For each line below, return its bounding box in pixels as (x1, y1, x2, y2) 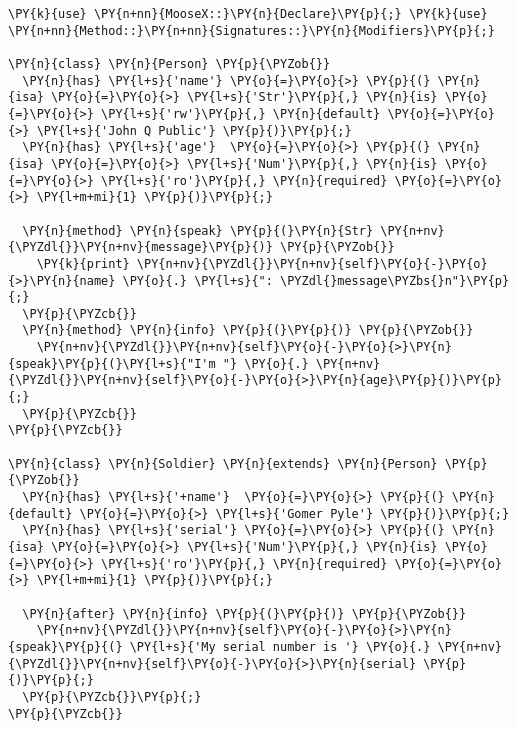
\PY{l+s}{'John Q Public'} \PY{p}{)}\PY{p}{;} (36, 123, 352, 138)
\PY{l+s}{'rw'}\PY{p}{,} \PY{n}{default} (101, 106, 381, 121)
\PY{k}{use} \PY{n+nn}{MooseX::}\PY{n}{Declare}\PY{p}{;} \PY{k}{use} (8, 7, 488, 21)
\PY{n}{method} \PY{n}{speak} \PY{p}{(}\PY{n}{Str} (22, 223, 374, 238)
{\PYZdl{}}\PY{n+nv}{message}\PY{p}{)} (8, 240, 273, 255)
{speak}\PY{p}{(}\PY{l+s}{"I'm (8, 356, 216, 371)
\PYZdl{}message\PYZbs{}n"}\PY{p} (280, 273, 510, 288)
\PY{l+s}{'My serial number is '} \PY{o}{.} (129, 639, 431, 654)
